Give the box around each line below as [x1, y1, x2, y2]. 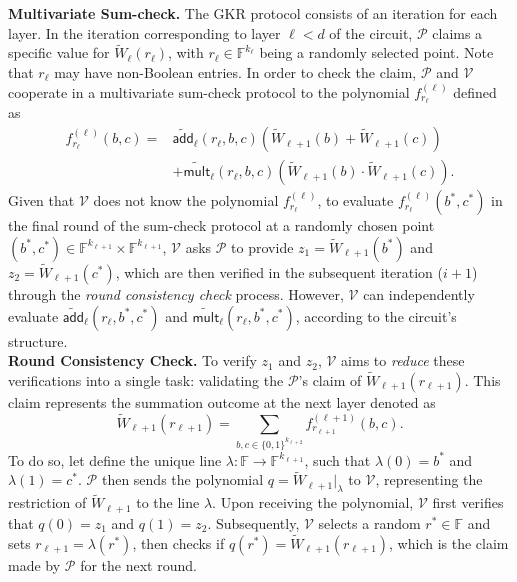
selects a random [318, 512, 421, 533]
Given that [8, 190, 75, 211]
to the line [136, 492, 200, 513]
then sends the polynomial [101, 469, 264, 490]
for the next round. [80, 554, 197, 575]
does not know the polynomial [93, 190, 279, 211]
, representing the [375, 469, 483, 490]
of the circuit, [329, 22, 413, 43]
